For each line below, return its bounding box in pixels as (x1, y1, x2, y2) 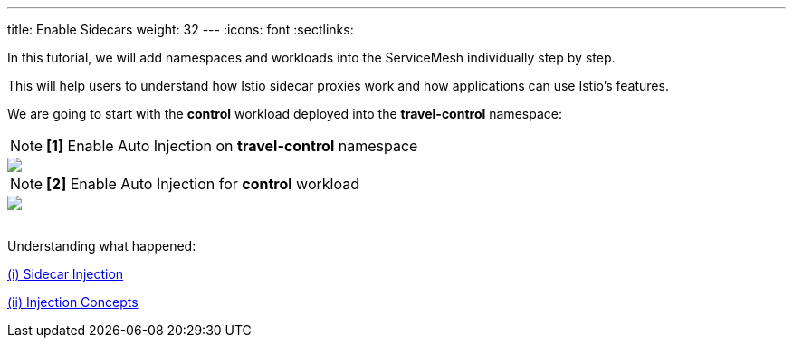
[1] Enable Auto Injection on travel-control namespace (46, 137, 418, 155)
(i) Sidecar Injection (7, 266, 124, 282)
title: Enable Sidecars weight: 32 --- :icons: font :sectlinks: (7, 22, 354, 37)
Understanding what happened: (7, 238, 196, 254)
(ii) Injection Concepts (7, 294, 139, 310)
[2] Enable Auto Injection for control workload (46, 175, 359, 193)
